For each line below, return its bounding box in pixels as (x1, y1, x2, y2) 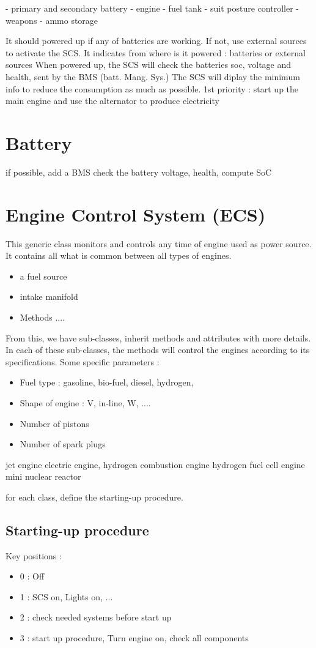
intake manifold (20, 290, 78, 303)
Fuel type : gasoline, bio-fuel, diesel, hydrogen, (20, 376, 194, 389)
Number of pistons (20, 417, 89, 430)
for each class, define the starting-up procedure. (6, 490, 183, 503)
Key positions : (6, 549, 62, 562)
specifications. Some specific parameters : (6, 355, 160, 368)
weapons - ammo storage (6, 13, 98, 26)
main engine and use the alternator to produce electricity (6, 94, 219, 107)
